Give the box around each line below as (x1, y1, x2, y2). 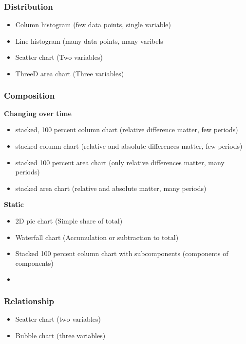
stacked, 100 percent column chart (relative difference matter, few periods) (15, 124, 238, 135)
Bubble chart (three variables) (15, 330, 106, 340)
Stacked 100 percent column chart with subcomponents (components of (15, 248, 228, 258)
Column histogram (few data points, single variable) (15, 19, 171, 30)
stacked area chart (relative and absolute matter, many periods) (15, 183, 207, 193)
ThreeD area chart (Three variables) (15, 69, 124, 78)
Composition (4, 89, 55, 101)
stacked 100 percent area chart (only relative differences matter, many (15, 157, 225, 167)
